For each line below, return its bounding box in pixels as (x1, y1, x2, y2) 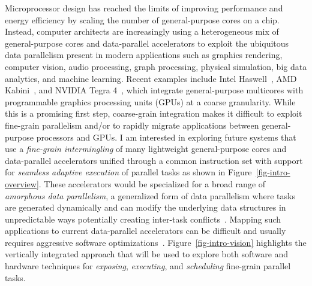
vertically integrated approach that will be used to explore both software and (5, 248, 289, 260)
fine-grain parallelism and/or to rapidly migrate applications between (5, 118, 259, 131)
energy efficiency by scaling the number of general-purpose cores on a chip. (5, 13, 280, 26)
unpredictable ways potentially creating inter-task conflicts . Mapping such (5, 212, 281, 225)
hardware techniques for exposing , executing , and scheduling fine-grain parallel (5, 260, 291, 272)
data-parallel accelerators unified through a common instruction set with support (5, 154, 303, 166)
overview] (5, 177, 39, 190)
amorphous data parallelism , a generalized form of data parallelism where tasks (5, 189, 295, 202)
